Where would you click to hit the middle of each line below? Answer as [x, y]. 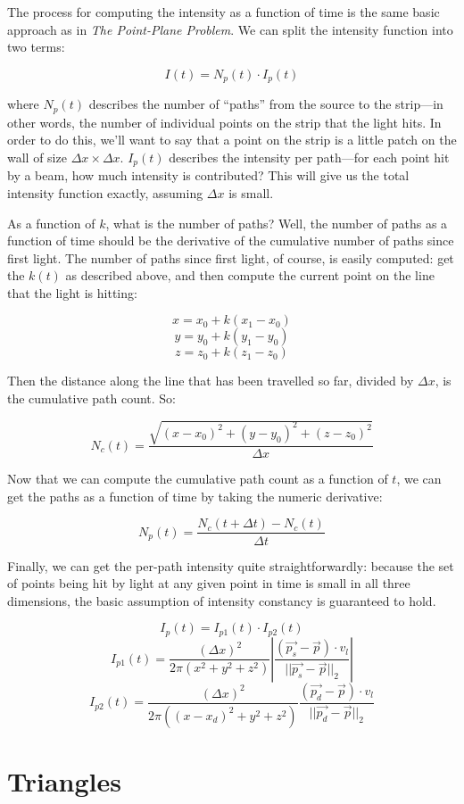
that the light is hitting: [72, 292]
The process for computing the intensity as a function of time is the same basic [224, 12]
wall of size [37, 157]
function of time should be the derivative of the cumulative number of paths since [231, 240]
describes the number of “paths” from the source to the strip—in [266, 104]
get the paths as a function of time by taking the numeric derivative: [195, 496]
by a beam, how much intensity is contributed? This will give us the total [208, 175]
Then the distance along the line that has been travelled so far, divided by [211, 381]
